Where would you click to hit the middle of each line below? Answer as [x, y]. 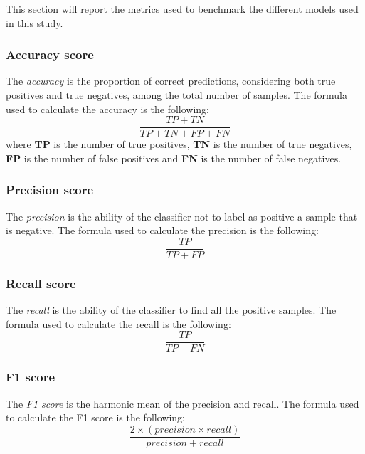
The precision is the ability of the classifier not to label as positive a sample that [182, 216]
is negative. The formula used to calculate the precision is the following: [162, 230]
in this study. [35, 22]
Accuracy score [50, 54]
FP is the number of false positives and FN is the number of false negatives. [174, 158]
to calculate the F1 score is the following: [95, 417]
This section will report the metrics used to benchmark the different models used [182, 9]
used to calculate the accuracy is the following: [108, 109]
